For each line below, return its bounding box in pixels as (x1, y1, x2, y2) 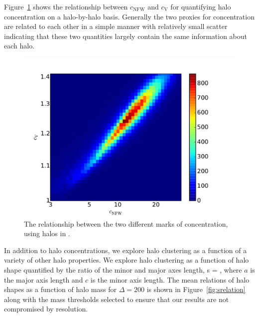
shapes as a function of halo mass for (4, 284, 117, 295)
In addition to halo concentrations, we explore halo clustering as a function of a (4, 245, 247, 255)
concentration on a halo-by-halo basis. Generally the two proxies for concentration (4, 11, 255, 21)
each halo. (4, 40, 35, 51)
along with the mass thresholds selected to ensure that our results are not (4, 294, 229, 304)
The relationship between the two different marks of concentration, (24, 218, 228, 229)
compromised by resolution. (4, 304, 88, 314)
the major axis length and (4, 274, 83, 285)
